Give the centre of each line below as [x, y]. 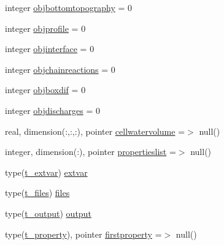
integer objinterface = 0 [50, 49]
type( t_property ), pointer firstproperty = [83, 234]
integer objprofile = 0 [45, 28]
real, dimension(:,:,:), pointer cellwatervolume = [95, 131]
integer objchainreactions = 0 [60, 69]
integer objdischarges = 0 [53, 110]
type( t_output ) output [48, 213]
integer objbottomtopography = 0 [69, 7]
